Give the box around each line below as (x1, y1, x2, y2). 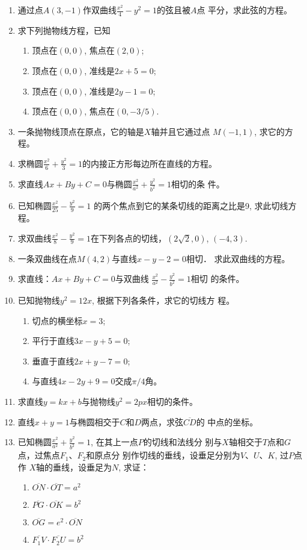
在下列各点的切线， (91, 231, 167, 244)
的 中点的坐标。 (196, 415, 258, 428)
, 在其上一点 (91, 436, 138, 448)
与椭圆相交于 (69, 415, 120, 428)
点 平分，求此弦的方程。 (196, 4, 293, 16)
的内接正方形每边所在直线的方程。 (82, 157, 217, 169)
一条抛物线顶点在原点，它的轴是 (17, 125, 144, 137)
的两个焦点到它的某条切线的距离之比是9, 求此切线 (93, 199, 288, 211)
